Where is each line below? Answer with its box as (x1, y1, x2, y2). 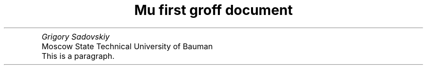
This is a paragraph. (41, 51, 115, 61)
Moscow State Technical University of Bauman (41, 41, 213, 51)
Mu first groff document (134, 2, 293, 18)
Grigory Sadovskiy (41, 31, 110, 41)
